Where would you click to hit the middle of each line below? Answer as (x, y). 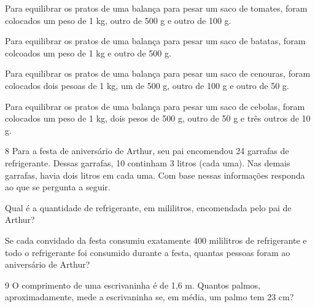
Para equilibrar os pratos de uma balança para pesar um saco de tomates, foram (156, 8)
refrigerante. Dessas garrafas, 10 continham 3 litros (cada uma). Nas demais (148, 162)
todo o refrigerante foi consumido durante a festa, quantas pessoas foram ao (148, 252)
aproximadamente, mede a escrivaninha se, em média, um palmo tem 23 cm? (150, 297)
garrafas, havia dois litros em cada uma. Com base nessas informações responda (155, 175)
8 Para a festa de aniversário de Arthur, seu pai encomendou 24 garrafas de (147, 151)
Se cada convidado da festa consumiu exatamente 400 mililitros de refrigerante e (156, 240)
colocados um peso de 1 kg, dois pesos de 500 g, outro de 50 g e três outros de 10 (158, 118)
